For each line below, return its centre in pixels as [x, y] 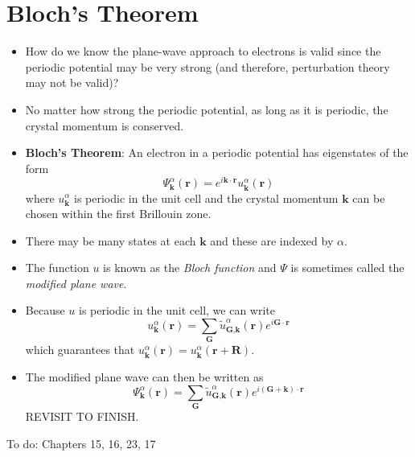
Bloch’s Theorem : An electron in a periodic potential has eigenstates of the [217, 152]
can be [369, 198]
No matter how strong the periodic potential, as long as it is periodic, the [207, 109]
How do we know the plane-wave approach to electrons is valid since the [203, 51]
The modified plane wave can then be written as [144, 377]
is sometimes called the [347, 268]
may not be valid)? [72, 82]
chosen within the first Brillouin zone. [118, 214]
